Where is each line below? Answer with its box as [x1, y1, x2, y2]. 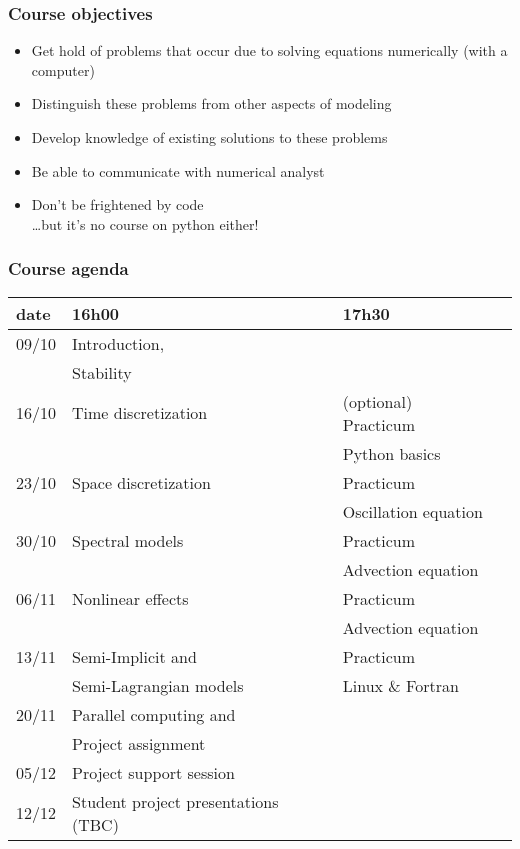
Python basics [342, 441, 441, 465]
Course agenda [8, 256, 129, 281]
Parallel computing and [72, 702, 236, 726]
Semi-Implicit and [72, 644, 197, 668]
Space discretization [72, 470, 211, 494]
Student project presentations [72, 789, 279, 813]
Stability [72, 360, 132, 384]
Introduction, [72, 331, 165, 355]
